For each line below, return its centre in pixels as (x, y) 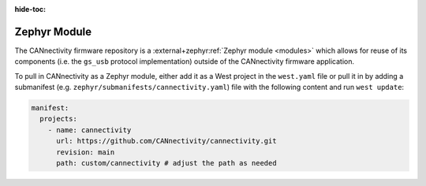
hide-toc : (30, 9)
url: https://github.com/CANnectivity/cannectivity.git (166, 141)
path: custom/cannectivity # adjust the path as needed (166, 163)
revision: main (86, 152)
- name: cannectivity (90, 130)
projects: (59, 119)
